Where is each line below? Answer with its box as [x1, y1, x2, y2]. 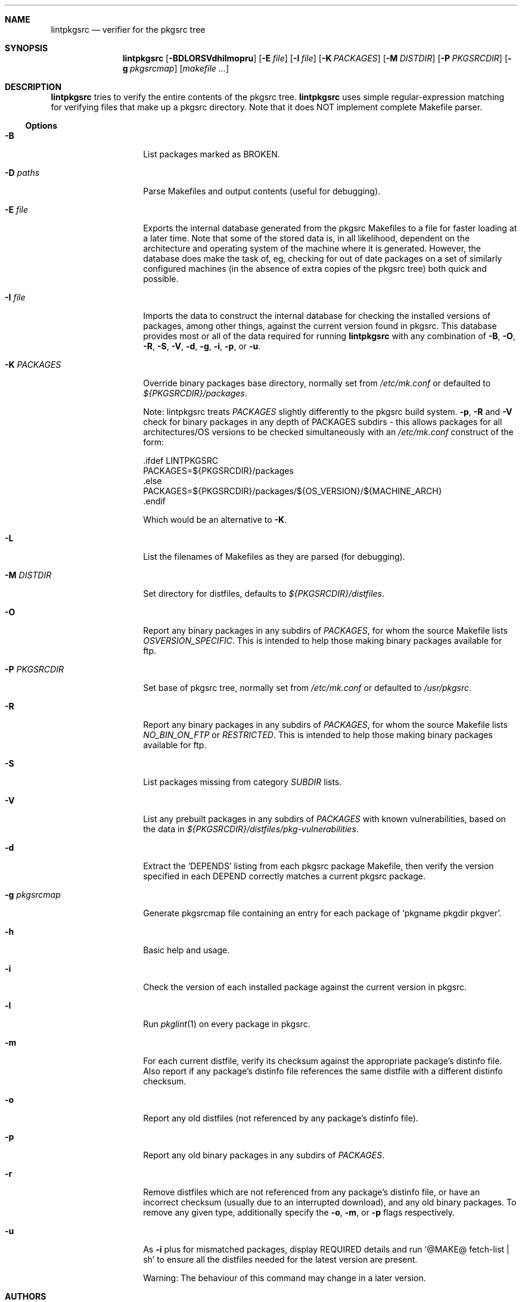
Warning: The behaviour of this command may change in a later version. [143, 1273, 426, 1283]
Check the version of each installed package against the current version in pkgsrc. [143, 982, 467, 992]
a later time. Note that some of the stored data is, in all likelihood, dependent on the [143, 233, 470, 243]
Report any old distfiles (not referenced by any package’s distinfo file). [143, 1113, 418, 1123]
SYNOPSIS [5, 43, 48, 53]
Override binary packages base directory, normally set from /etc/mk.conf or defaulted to [143, 378, 491, 388]
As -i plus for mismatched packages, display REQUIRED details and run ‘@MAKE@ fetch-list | [143, 1244, 509, 1254]
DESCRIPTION [5, 82, 62, 92]
